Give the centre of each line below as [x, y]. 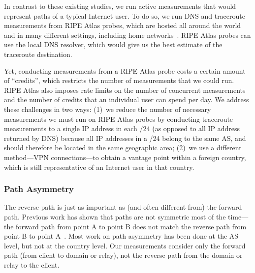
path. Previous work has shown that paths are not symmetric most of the [115, 216]
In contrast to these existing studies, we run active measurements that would [120, 6]
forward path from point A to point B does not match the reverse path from [131, 226]
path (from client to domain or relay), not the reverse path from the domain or [123, 255]
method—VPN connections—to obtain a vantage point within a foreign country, [125, 157]
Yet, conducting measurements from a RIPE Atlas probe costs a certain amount [125, 70]
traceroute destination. [38, 54]
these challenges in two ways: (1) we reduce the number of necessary [108, 109]
